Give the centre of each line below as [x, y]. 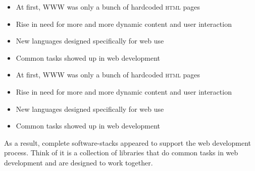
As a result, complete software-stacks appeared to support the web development [128, 142]
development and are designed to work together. [79, 162]
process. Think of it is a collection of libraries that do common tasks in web [121, 153]
